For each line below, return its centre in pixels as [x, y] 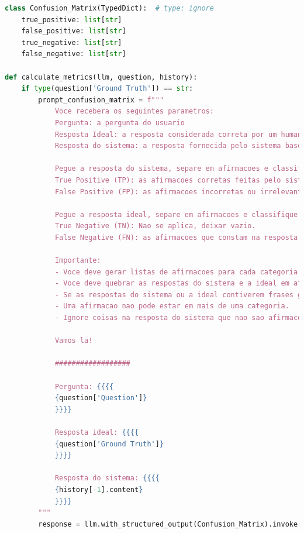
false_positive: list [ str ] [74, 31]
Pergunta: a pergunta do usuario [120, 123]
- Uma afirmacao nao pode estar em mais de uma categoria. [172, 306]
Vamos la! [74, 341]
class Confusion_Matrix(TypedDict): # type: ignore [109, 8]
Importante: [78, 261]
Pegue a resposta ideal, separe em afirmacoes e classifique [176, 214]
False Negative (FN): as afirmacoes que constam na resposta [176, 237]
